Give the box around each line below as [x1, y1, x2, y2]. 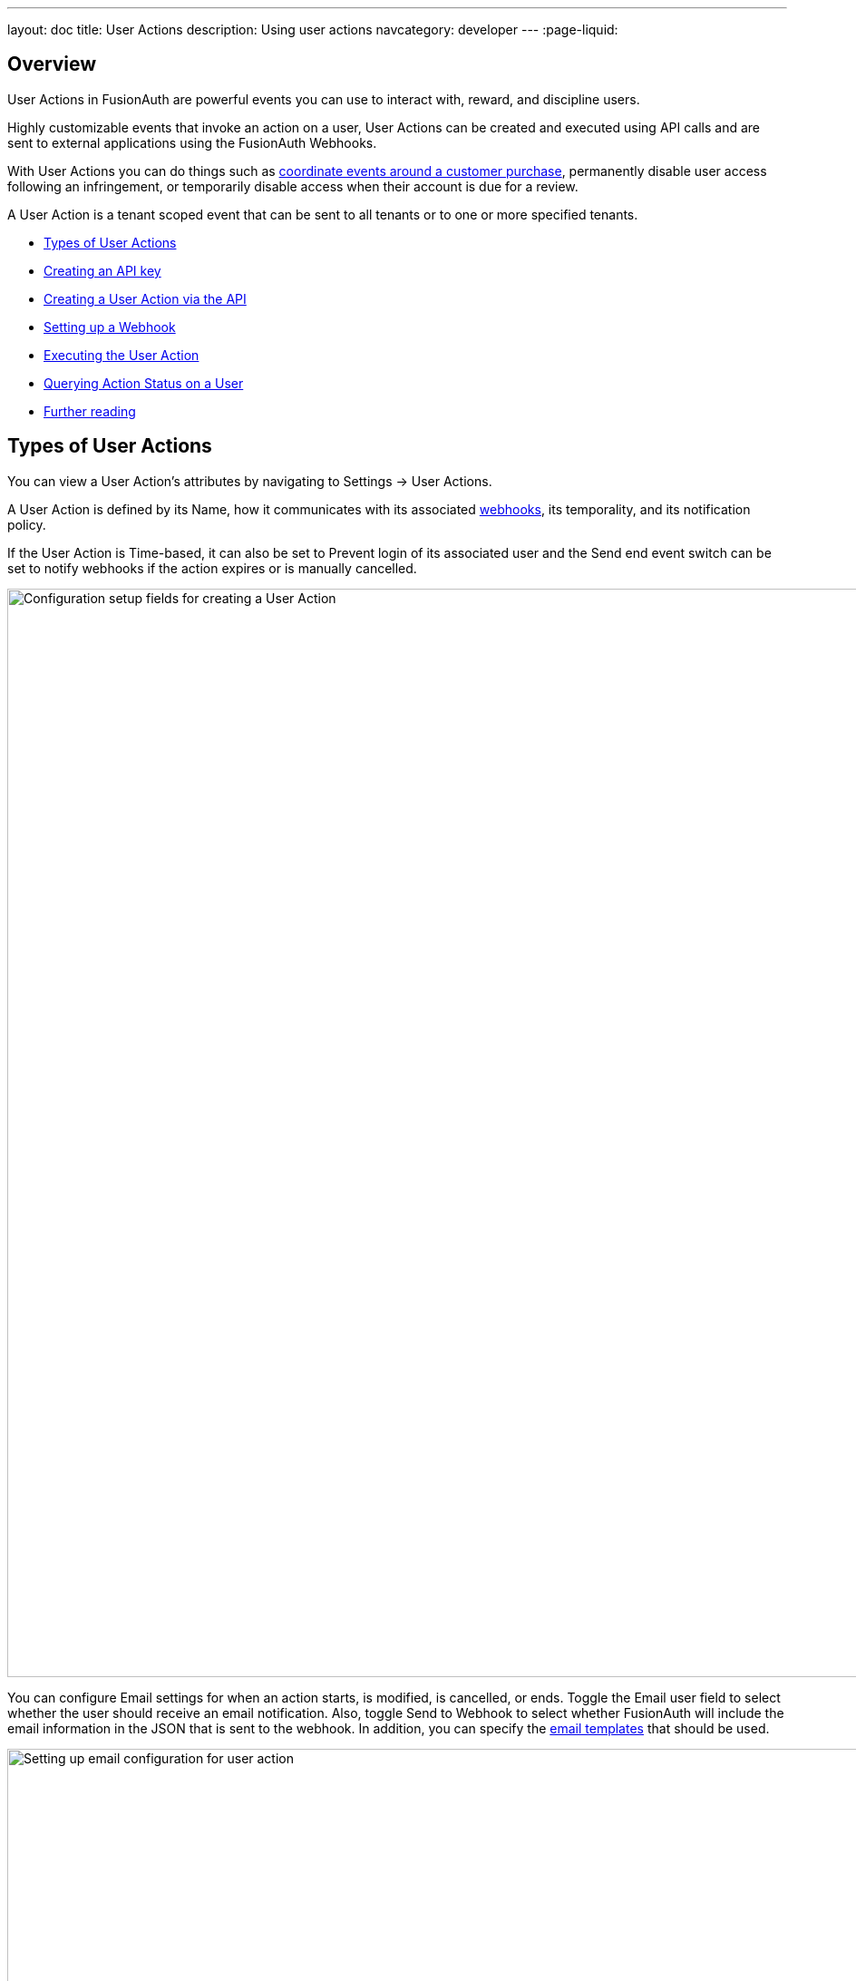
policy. [7, 516, 46, 532]
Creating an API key [44, 262, 161, 278]
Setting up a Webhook [44, 318, 176, 335]
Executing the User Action [44, 346, 199, 363]
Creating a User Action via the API [44, 290, 247, 307]
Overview [7, 53, 97, 76]
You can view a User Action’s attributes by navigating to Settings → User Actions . [7, 473, 492, 489]
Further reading [44, 403, 136, 419]
